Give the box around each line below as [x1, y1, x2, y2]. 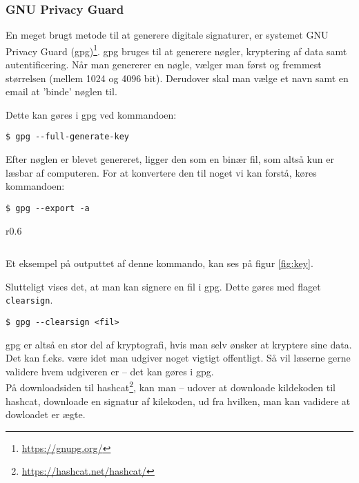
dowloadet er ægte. [6, 407, 86, 422]
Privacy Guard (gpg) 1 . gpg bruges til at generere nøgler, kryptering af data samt [6, 41, 347, 58]
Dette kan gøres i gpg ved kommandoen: [6, 107, 177, 121]
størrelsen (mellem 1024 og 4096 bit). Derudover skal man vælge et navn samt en [6, 70, 349, 85]
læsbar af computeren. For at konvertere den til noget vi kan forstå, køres [6, 165, 317, 179]
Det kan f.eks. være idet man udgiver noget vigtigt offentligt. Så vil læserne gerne [6, 351, 351, 365]
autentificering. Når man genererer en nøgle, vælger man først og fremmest [6, 57, 322, 72]
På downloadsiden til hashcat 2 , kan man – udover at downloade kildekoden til [6, 378, 336, 395]
